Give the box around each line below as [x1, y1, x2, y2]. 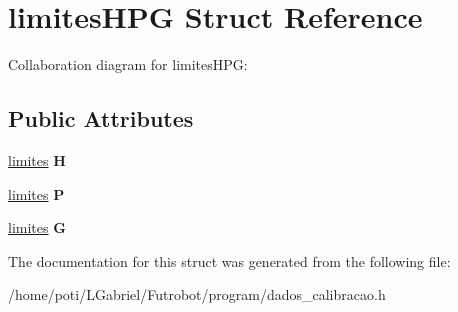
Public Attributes [8, 103, 194, 134]
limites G [8, 217, 66, 238]
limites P [8, 183, 65, 204]
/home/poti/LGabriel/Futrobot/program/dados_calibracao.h [8, 284, 386, 305]
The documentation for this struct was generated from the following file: [8, 250, 451, 271]
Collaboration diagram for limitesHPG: [8, 54, 248, 75]
